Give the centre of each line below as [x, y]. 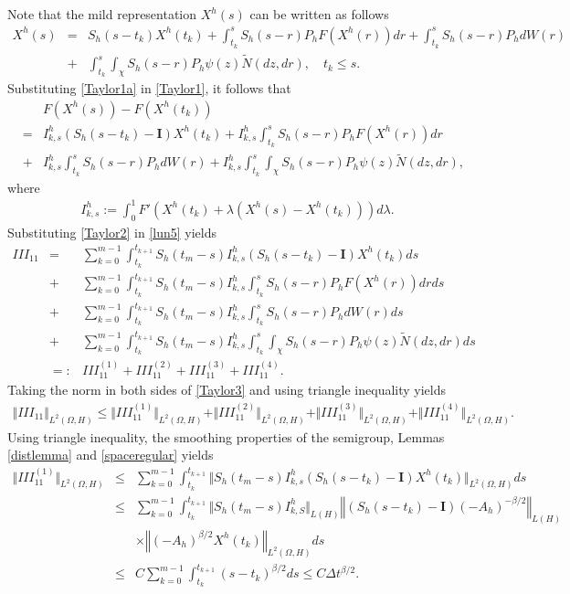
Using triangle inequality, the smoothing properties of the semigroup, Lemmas [226, 436]
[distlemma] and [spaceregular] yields [111, 455]
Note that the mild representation [102, 14]
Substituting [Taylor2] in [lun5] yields [112, 232]
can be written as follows [319, 14]
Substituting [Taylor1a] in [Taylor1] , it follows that [149, 88]
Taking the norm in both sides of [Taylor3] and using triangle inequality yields [227, 390]
